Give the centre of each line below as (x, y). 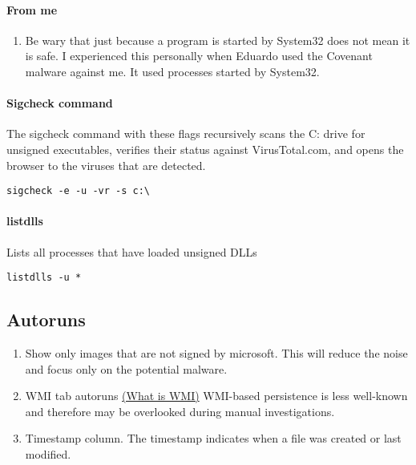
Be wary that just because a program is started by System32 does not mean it (218, 40)
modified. (48, 454)
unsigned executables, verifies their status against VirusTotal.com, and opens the (205, 149)
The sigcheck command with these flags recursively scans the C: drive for (186, 133)
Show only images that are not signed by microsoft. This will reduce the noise (216, 353)
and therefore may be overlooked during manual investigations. (180, 411)
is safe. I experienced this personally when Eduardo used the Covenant (199, 56)
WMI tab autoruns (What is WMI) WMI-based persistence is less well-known (216, 396)
